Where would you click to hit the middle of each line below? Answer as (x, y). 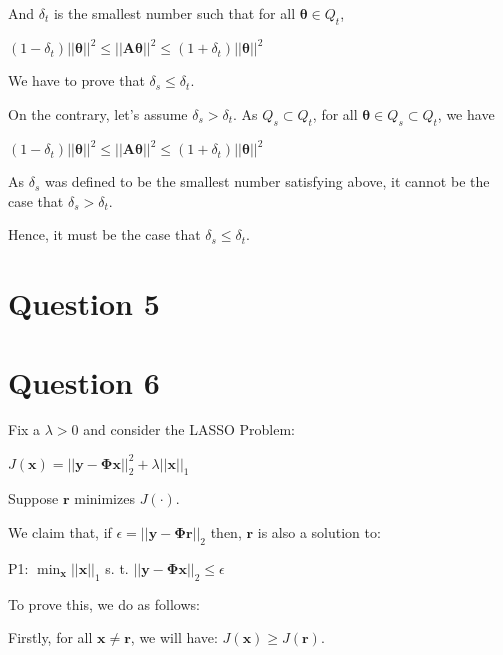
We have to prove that (76, 80)
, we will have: (174, 637)
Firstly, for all (50, 637)
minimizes (104, 498)
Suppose (33, 498)
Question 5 (84, 303)
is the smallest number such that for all (174, 13)
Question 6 (84, 381)
